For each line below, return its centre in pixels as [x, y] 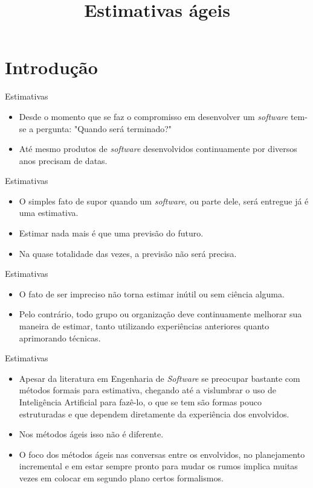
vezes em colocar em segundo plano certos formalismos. [121, 477]
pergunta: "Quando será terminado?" [104, 128]
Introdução [51, 67]
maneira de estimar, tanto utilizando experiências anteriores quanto [144, 326]
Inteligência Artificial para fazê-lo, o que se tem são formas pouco [140, 402]
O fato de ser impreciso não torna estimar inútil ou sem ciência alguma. [152, 293]
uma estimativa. [49, 213]
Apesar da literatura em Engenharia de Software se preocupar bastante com [160, 378]
